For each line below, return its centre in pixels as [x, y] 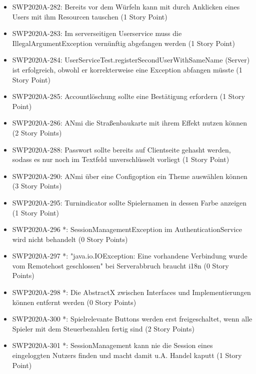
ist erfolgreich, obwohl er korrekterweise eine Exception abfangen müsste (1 [127, 69]
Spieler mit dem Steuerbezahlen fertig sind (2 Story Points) [103, 328]
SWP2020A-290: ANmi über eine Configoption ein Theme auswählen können [130, 176]
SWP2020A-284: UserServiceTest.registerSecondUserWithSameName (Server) [131, 60]
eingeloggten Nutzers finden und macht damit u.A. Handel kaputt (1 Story [127, 355]
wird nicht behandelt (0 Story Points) [70, 239]
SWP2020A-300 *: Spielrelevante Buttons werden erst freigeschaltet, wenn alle [132, 319]
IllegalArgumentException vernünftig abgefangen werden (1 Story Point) [123, 43]
